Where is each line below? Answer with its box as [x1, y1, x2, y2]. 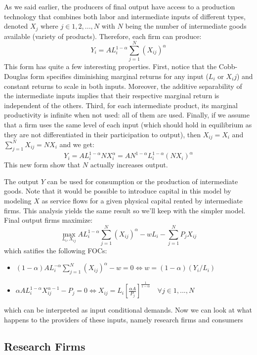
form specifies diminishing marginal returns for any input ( [30, 71, 209, 81]
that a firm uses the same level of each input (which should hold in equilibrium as [4, 119, 252, 129]
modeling [4, 196, 32, 206]
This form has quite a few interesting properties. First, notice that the [4, 61, 217, 72]
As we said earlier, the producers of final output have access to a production [4, 1, 235, 11]
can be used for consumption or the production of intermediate [47, 176, 238, 186]
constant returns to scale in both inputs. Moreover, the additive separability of [4, 80, 242, 91]
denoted [4, 21, 28, 31]
